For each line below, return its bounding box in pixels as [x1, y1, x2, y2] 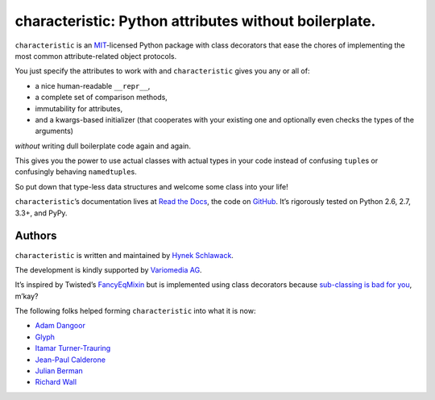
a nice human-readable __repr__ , [35, 81, 151, 90]
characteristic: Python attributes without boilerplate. [14, 12, 376, 30]
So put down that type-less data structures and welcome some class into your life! [14, 181, 289, 191]
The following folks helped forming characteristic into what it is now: [14, 306, 256, 316]
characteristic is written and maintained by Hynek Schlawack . [14, 250, 234, 260]
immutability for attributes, [35, 103, 123, 113]
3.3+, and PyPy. [14, 208, 68, 218]
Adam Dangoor [35, 321, 86, 331]
